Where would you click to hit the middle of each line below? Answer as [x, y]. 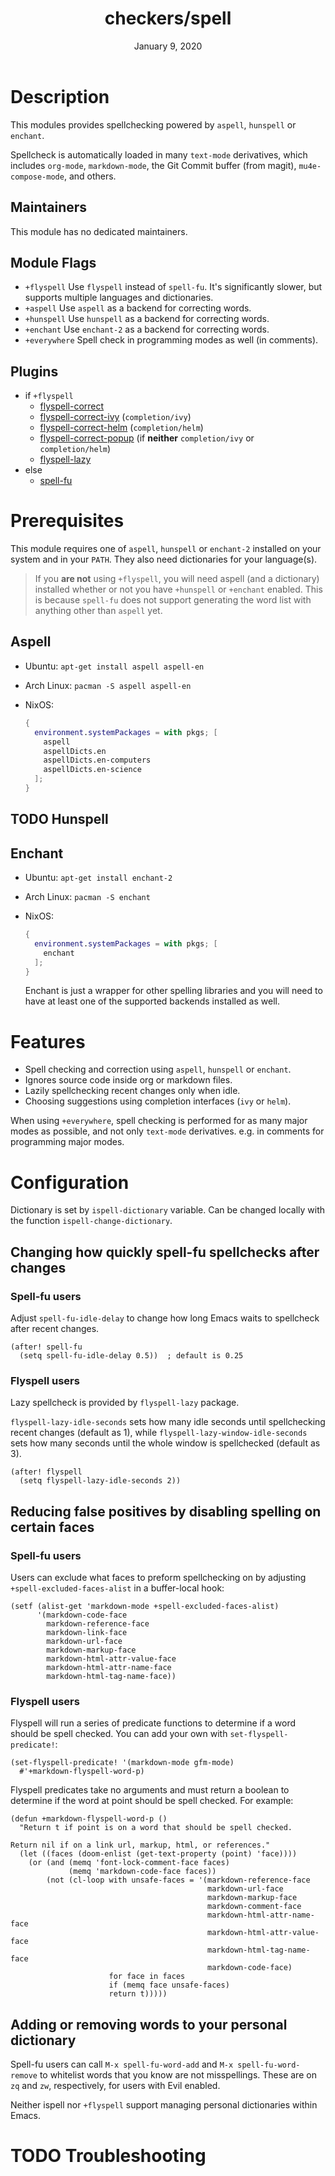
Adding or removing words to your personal [149, 2024]
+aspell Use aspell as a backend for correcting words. [138, 308]
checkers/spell [168, 18]
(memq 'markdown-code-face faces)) [142, 1872]
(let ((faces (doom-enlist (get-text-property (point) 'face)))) [158, 1854]
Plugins [34, 371]
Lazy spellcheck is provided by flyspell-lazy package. [125, 1403]
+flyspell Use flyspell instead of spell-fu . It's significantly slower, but [173, 287]
